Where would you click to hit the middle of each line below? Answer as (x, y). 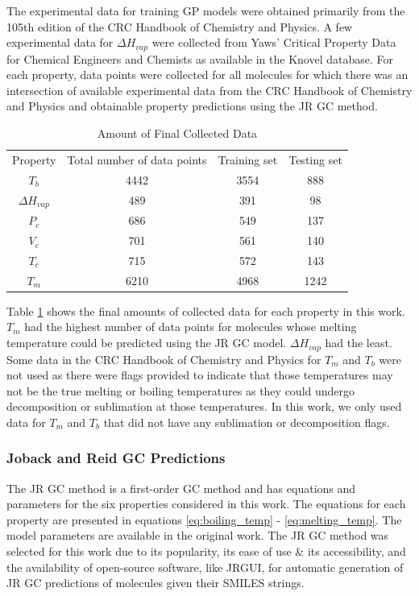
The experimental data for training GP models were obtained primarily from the (206, 10)
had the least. (359, 343)
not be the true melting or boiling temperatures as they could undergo (181, 390)
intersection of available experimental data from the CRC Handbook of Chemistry (209, 90)
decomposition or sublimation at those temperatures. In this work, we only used (204, 406)
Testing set (315, 159)
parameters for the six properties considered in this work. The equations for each (206, 504)
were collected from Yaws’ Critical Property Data (274, 42)
